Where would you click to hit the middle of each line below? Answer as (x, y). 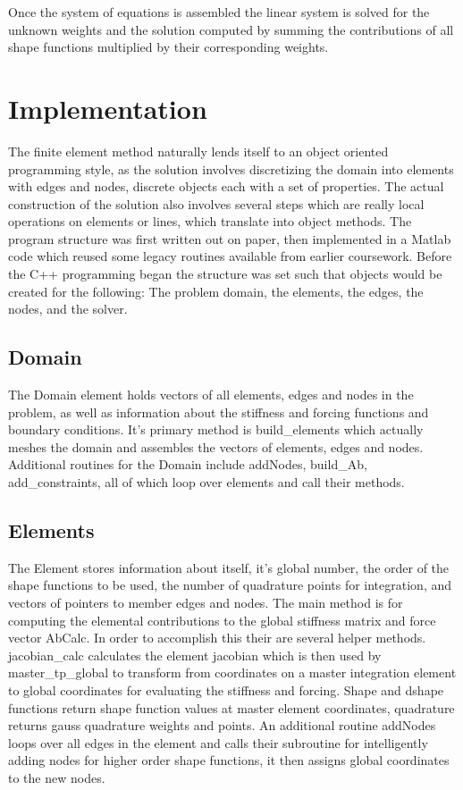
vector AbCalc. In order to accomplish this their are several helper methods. (217, 638)
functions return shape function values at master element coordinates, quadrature (231, 707)
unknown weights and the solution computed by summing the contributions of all (231, 29)
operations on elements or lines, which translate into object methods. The (210, 221)
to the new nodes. (57, 777)
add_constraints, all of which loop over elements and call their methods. (206, 482)
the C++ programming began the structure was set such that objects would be (225, 274)
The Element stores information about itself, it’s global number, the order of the (229, 567)
